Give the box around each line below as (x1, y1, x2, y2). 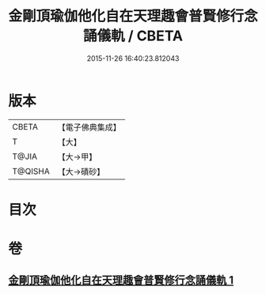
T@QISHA (12, 165, 50, 176)
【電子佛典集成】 (57, 122, 121, 133)
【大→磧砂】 (57, 166, 105, 177)
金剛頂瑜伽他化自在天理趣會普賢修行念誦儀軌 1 (8, 273, 234, 287)
